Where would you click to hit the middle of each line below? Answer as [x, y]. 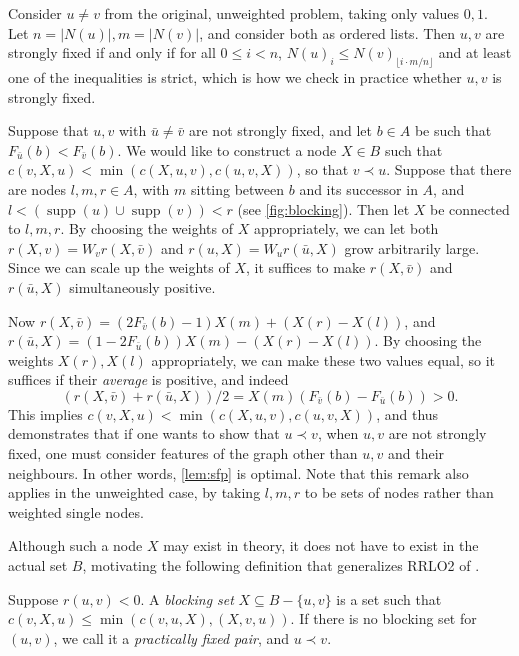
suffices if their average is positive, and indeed [148, 379]
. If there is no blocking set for [383, 618]
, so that [322, 169]
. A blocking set [187, 598]
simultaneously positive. [142, 286]
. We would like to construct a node [227, 149]
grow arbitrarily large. [412, 247]
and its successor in [358, 188]
